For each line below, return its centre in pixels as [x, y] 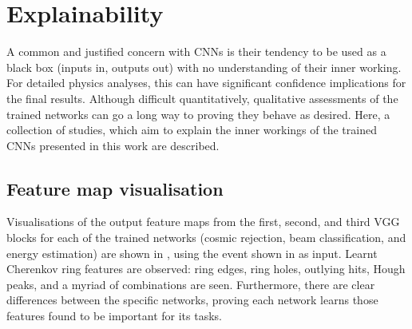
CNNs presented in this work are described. [113, 145]
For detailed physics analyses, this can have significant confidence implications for [206, 83]
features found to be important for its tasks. [114, 316]
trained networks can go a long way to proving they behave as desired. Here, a [198, 114]
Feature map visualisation [115, 188]
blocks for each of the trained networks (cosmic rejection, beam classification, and [206, 238]
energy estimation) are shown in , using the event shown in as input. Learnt [192, 253]
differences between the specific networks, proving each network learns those [192, 300]
